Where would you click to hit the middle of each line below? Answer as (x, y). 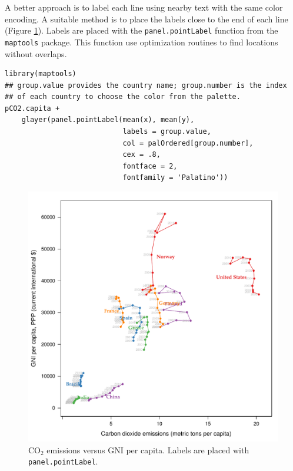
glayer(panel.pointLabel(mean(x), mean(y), (108, 120)
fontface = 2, (150, 166)
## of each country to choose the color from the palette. (123, 97)
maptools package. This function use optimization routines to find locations (141, 42)
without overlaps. (36, 53)
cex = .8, (141, 155)
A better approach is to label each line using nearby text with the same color (144, 7)
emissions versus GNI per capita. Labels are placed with (148, 449)
